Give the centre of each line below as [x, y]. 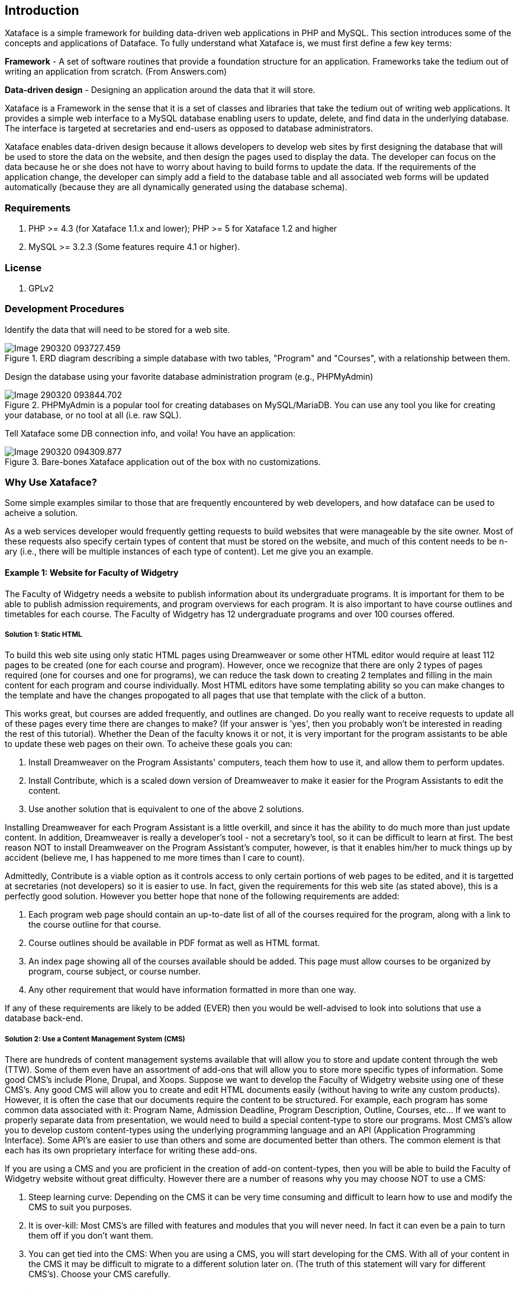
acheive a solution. [41, 513]
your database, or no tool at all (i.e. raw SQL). [93, 415]
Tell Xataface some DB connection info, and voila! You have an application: [150, 433]
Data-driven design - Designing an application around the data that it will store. [160, 90]
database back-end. [44, 1018]
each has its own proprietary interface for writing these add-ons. [131, 1150]
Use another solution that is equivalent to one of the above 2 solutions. [166, 809]
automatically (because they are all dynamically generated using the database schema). [176, 187]
